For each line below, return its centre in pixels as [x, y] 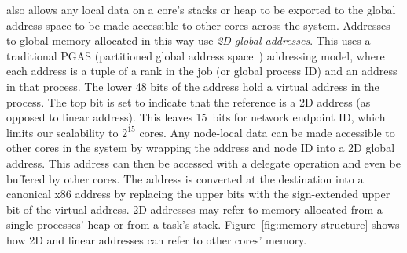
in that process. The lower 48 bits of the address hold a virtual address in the [193, 86]
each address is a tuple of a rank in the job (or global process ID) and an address [202, 71]
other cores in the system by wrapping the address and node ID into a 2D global [201, 148]
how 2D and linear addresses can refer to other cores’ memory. [157, 239]
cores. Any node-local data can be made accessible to [267, 132]
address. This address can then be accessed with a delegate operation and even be [203, 163]
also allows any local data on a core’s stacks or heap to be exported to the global [201, 9]
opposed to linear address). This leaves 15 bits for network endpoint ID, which [196, 117]
